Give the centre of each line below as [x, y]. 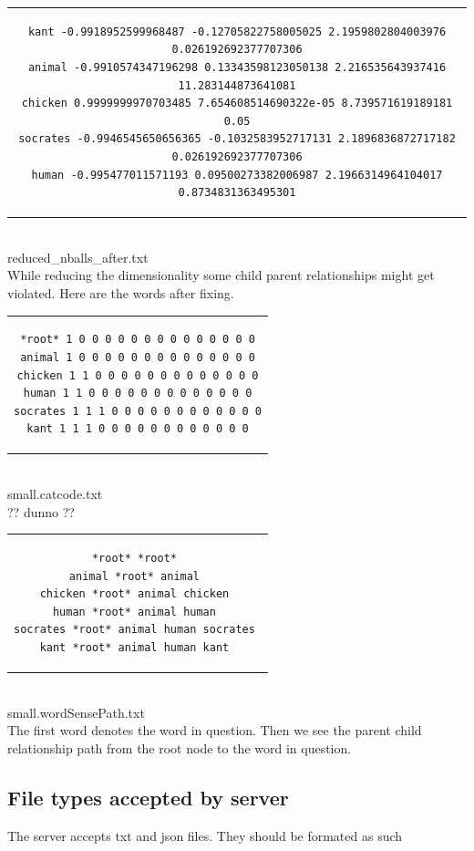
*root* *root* [134, 558]
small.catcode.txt [55, 493]
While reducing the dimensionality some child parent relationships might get [221, 275]
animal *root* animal [134, 576]
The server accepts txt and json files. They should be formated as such [205, 835]
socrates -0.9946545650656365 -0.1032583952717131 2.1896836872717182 [237, 139]
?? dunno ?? [41, 511]
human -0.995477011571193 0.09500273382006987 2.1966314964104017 [237, 175]
